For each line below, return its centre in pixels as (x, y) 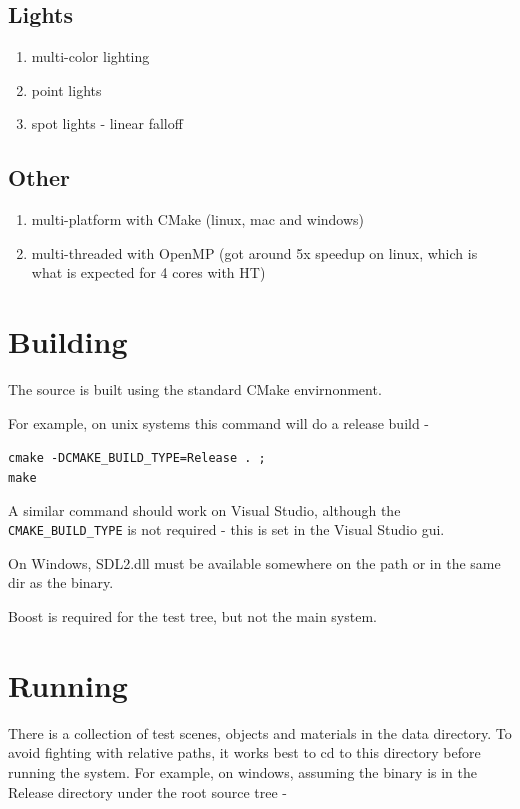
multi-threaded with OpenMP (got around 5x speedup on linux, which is (254, 252)
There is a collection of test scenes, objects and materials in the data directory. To (260, 732)
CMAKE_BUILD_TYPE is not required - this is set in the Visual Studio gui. (226, 529)
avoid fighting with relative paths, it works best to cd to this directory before (244, 752)
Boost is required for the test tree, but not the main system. (192, 616)
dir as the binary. (61, 582)
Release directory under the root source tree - (147, 791)
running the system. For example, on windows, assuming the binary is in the (243, 771)
